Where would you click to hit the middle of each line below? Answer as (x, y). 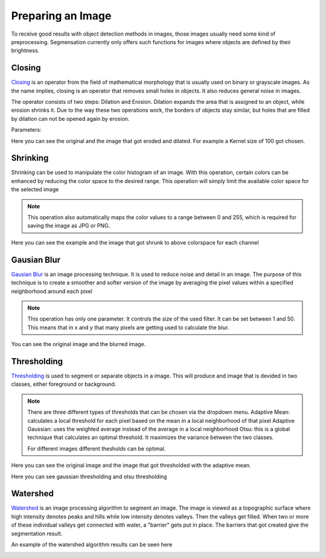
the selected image (35, 190)
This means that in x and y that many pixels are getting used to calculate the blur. (128, 327)
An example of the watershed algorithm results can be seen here (92, 544)
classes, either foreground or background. (64, 384)
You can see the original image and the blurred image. (78, 344)
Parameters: (26, 130)
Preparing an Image (61, 16)
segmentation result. (37, 533)
